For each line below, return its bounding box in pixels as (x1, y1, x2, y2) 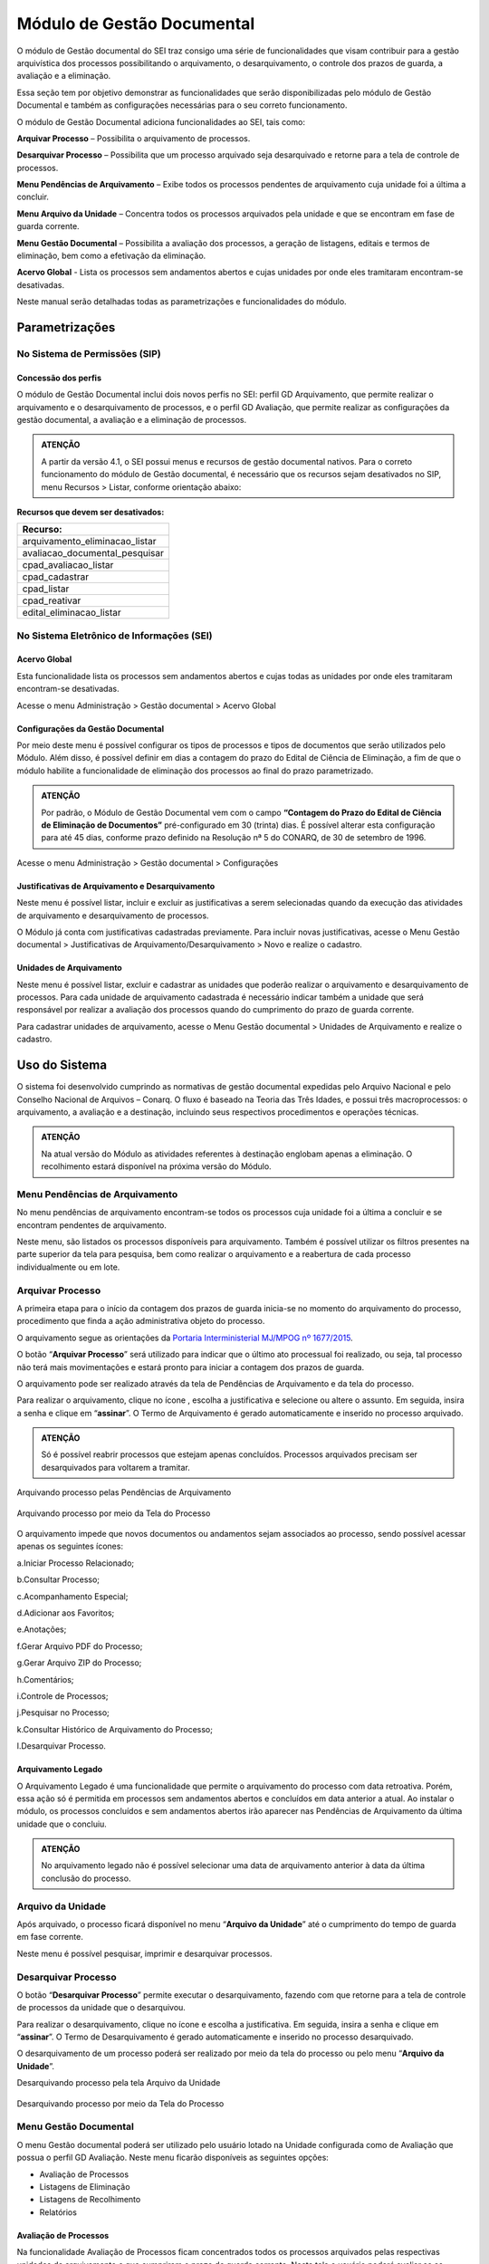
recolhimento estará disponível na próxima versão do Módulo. (41, 1161, 272, 1172)
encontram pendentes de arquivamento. (16, 1219, 167, 1231)
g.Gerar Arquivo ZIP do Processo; (16, 1657, 142, 1668)
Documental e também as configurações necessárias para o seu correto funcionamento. (16, 100, 348, 110)
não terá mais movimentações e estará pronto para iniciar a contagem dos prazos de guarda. (16, 1361, 365, 1372)
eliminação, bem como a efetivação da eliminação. (16, 250, 206, 262)
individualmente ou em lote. (16, 1262, 120, 1272)
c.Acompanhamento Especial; (16, 1590, 129, 1602)
